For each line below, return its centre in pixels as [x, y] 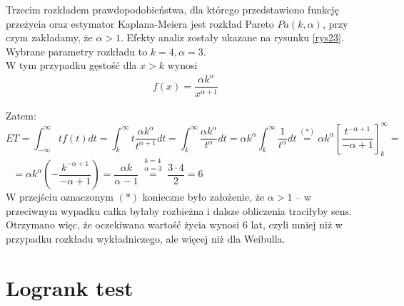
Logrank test [70, 287]
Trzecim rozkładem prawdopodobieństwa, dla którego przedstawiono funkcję [172, 9]
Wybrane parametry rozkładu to [77, 51]
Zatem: [21, 115]
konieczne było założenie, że [203, 197]
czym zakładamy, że [49, 37]
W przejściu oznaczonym [60, 197]
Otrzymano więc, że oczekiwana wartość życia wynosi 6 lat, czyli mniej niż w [174, 225]
